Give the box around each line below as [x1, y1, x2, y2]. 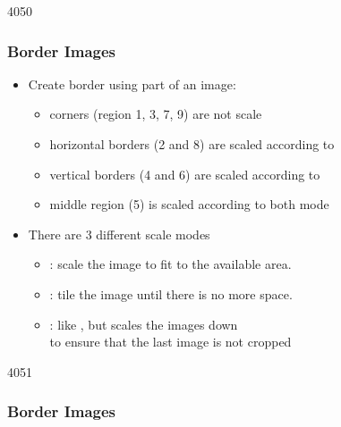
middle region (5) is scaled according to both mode [49, 195, 329, 213]
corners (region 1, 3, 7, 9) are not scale [49, 105, 262, 123]
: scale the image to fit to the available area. [49, 255, 292, 273]
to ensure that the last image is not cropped [49, 332, 292, 351]
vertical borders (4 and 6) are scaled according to [49, 164, 320, 183]
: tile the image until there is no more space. [49, 284, 293, 303]
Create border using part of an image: [28, 74, 236, 93]
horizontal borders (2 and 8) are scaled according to [49, 135, 335, 153]
